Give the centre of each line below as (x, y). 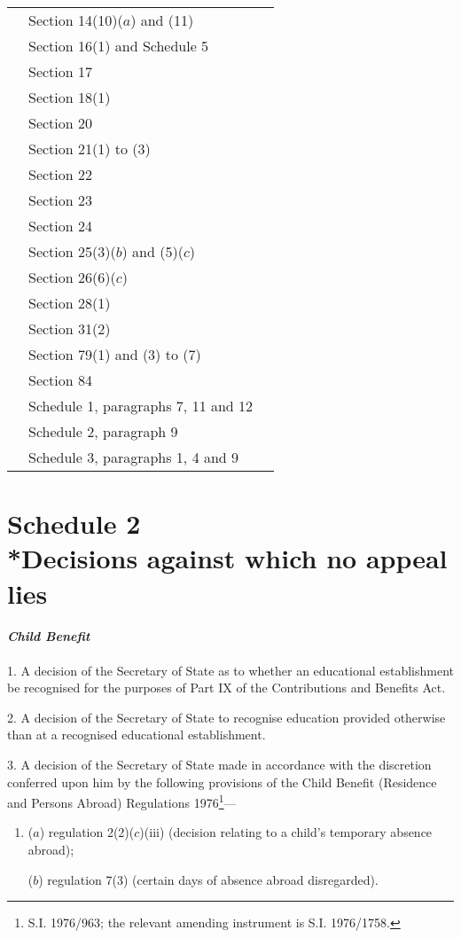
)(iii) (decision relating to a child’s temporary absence (286, 832)
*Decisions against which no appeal (227, 558)
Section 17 (61, 71)
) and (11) (162, 20)
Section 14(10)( (76, 20)
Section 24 (61, 226)
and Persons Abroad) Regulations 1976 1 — (122, 801)
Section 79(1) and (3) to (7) (115, 354)
